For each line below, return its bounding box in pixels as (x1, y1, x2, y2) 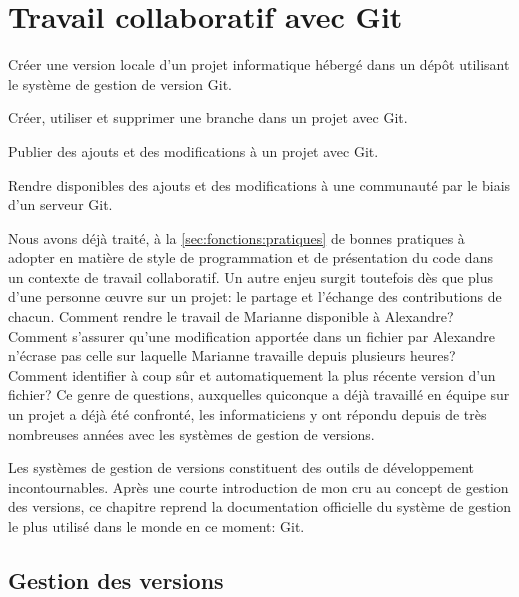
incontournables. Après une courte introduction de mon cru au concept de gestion (8, 476, 509, 497)
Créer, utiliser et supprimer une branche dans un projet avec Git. (8, 107, 408, 128)
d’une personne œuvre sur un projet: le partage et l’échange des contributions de (8, 286, 502, 307)
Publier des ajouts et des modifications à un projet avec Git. (8, 140, 379, 161)
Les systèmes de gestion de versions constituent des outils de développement (8, 457, 475, 478)
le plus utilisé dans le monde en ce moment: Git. (8, 516, 305, 536)
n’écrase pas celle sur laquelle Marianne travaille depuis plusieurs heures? (8, 345, 456, 366)
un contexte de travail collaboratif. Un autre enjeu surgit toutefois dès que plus (8, 266, 494, 287)
